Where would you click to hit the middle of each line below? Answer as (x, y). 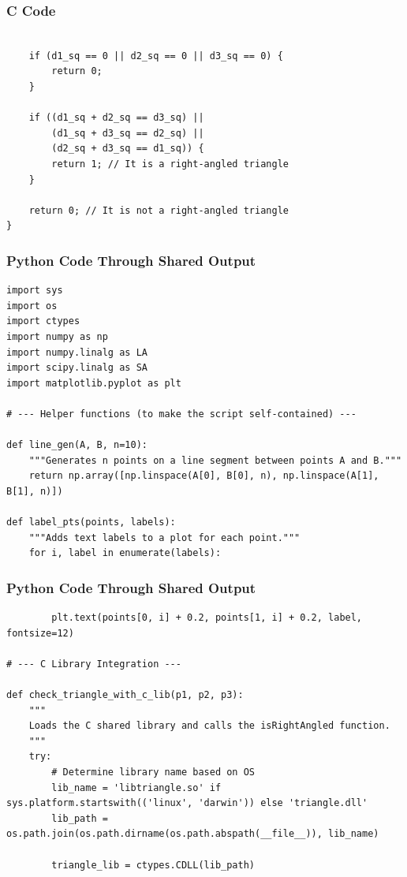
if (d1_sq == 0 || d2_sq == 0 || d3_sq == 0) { (156, 56)
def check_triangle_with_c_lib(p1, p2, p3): (125, 695)
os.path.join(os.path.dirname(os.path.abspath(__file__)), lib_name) (193, 834)
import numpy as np (57, 336)
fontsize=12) (40, 633)
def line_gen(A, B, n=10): (77, 445)
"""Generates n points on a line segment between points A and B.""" (215, 460)
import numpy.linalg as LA (77, 352)
